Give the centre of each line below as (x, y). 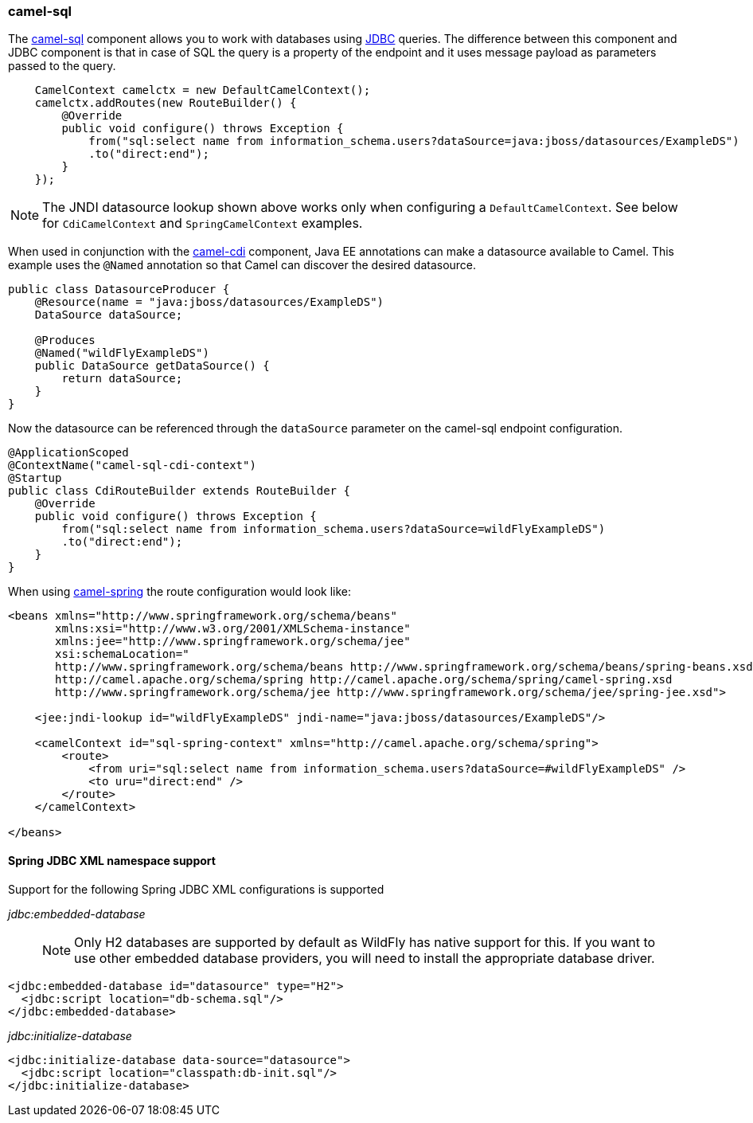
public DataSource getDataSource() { (152, 366)
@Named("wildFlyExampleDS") (122, 353)
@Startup (35, 478)
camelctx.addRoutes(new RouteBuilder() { (166, 103)
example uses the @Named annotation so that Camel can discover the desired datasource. (242, 265)
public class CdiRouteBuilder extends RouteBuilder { (179, 491)
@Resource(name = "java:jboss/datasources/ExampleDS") (209, 302)
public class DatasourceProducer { (119, 290)
